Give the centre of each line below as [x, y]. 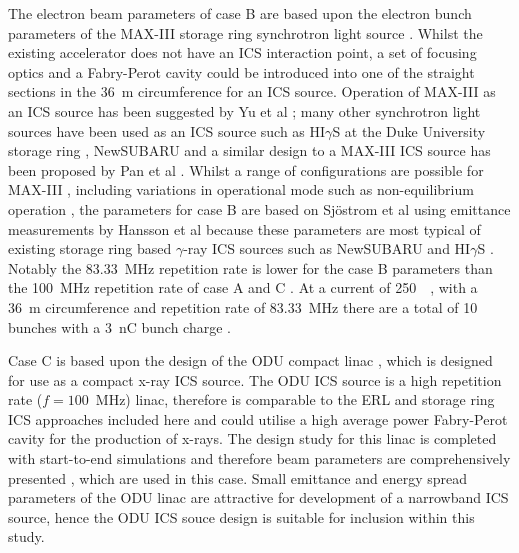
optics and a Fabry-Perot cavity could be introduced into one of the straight [241, 71]
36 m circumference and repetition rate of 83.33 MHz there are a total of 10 [243, 306]
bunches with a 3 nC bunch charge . [119, 326]
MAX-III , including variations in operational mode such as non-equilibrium [241, 189]
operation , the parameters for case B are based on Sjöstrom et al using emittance [259, 208]
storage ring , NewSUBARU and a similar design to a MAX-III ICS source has [249, 150]
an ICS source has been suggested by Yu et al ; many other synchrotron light [244, 110]
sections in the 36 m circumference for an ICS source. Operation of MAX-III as [252, 91]
